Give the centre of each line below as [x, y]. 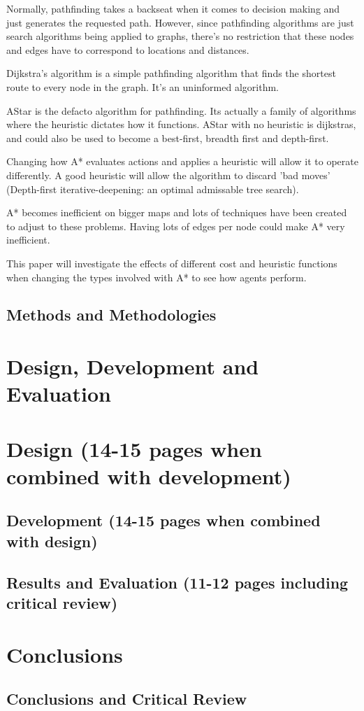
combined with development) [149, 476]
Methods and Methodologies [111, 315]
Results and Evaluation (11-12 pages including [177, 582]
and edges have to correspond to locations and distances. [128, 49]
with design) [52, 541]
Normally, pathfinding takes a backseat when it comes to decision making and [173, 8]
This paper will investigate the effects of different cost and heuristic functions [172, 263]
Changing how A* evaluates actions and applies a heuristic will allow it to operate [182, 161]
